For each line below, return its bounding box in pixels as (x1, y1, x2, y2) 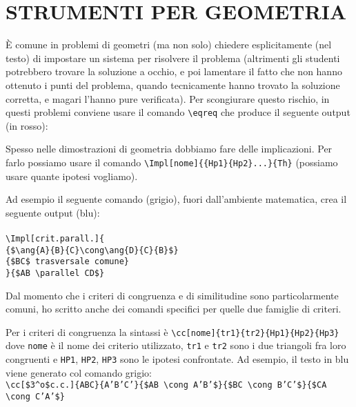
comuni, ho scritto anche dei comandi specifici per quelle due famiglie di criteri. (6, 301, 342, 316)
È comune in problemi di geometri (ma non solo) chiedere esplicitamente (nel (6, 37, 332, 52)
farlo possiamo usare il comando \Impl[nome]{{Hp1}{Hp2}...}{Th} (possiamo (6, 155, 338, 169)
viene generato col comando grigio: (6, 365, 152, 379)
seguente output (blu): (6, 205, 100, 219)
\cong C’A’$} (6, 392, 65, 401)
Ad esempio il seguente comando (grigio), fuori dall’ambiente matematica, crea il (6, 192, 347, 206)
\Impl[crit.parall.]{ (6, 233, 105, 244)
